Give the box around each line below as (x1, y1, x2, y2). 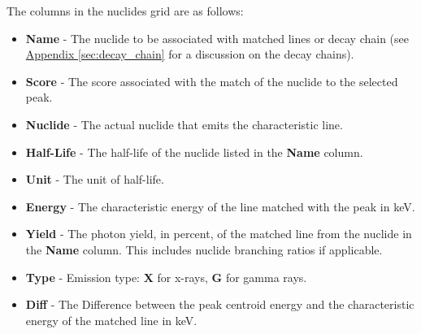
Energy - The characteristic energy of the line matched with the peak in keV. (25, 197, 415, 215)
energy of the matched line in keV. (25, 311, 197, 328)
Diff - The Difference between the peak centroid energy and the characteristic (25, 296, 414, 313)
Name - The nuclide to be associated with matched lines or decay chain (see (25, 29, 410, 46)
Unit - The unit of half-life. (25, 171, 164, 188)
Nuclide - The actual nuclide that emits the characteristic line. (25, 115, 343, 132)
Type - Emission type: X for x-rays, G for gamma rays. (25, 268, 307, 285)
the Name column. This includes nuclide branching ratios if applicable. (25, 241, 383, 258)
